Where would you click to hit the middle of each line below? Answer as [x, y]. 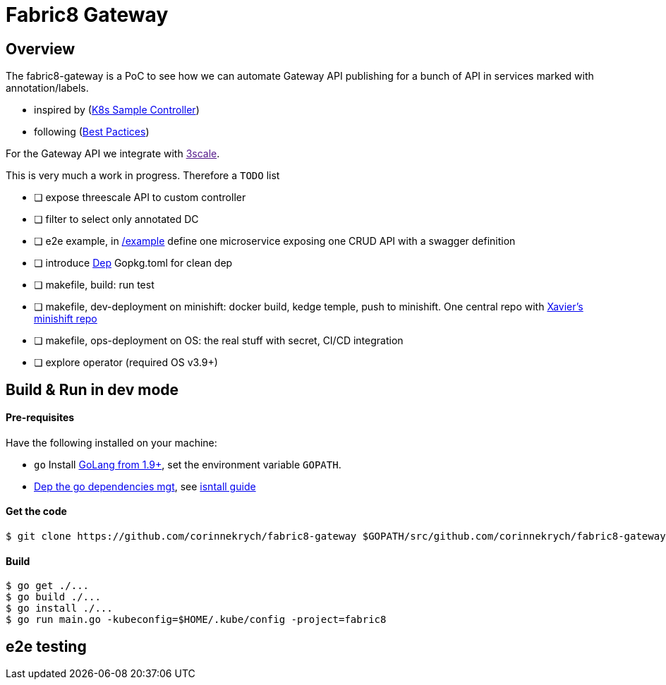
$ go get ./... [48, 586]
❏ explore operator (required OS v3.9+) [126, 363]
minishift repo [66, 319]
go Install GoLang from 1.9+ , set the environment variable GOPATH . [188, 464]
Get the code [36, 511]
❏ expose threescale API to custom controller [140, 198]
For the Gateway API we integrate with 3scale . [113, 154]
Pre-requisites [40, 418]
